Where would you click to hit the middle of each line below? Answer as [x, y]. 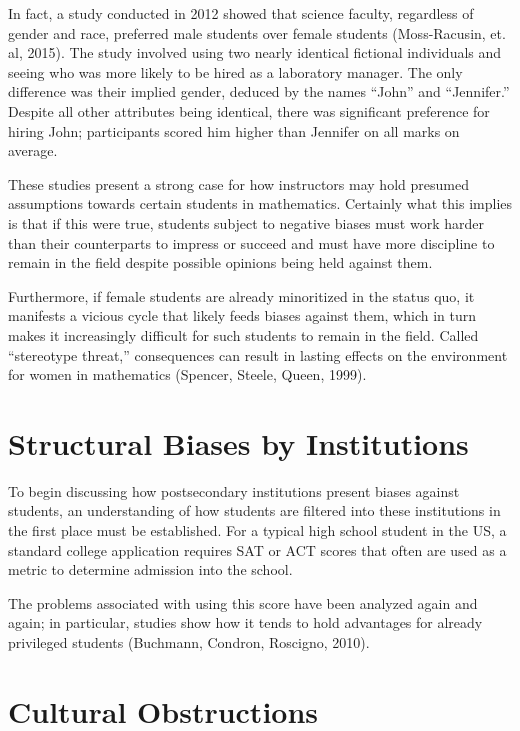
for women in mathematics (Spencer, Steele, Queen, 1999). [187, 374]
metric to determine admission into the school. [150, 569]
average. [33, 150]
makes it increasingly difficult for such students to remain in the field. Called [243, 334]
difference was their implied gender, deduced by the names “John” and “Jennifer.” [259, 91]
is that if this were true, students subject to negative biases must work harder [246, 222]
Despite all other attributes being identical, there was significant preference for [249, 110]
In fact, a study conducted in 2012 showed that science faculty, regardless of [241, 13]
